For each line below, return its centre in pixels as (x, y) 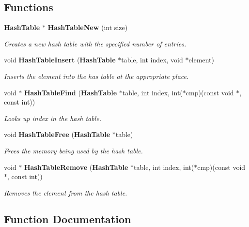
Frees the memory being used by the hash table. (73, 150)
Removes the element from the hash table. (66, 192)
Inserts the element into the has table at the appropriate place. (96, 76)
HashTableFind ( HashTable (71, 92)
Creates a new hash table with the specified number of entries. (95, 43)
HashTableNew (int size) (88, 27)
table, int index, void (152, 60)
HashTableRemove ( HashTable (76, 167)
